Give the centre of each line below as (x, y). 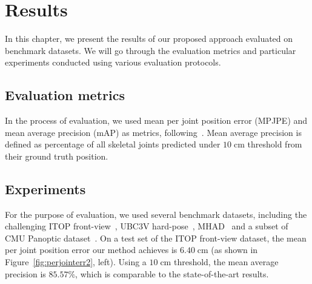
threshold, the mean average (226, 262)
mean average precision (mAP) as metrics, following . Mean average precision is (153, 132)
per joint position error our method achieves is (91, 250)
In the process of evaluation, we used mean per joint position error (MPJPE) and (156, 120)
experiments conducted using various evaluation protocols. (113, 62)
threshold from (275, 144)
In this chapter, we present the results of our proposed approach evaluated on (149, 39)
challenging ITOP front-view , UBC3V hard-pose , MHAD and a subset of (147, 226)
